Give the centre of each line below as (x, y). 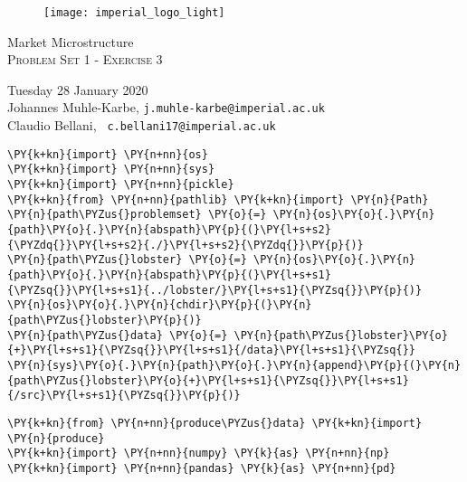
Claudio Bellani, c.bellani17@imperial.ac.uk (142, 125)
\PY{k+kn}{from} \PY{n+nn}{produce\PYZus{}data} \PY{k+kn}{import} (215, 423)
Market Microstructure (71, 41)
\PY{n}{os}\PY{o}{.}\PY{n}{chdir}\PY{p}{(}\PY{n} (160, 305)
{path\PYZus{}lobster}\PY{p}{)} (105, 320)
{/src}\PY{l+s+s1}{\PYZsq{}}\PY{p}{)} (124, 396)
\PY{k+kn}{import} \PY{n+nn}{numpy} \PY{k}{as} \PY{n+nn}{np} (199, 454)
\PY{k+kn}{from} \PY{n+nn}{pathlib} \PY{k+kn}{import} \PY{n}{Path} (218, 199)
